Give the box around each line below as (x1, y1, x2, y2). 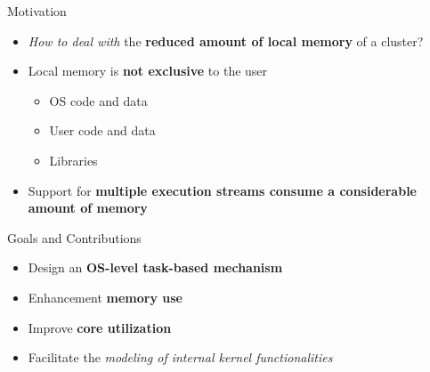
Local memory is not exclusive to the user (28, 61, 268, 80)
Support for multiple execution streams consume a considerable (28, 181, 417, 199)
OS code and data (49, 91, 148, 109)
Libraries (49, 150, 98, 169)
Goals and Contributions (7, 228, 142, 247)
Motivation (7, 2, 67, 20)
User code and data (49, 121, 156, 140)
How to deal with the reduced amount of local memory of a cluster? (28, 31, 424, 50)
